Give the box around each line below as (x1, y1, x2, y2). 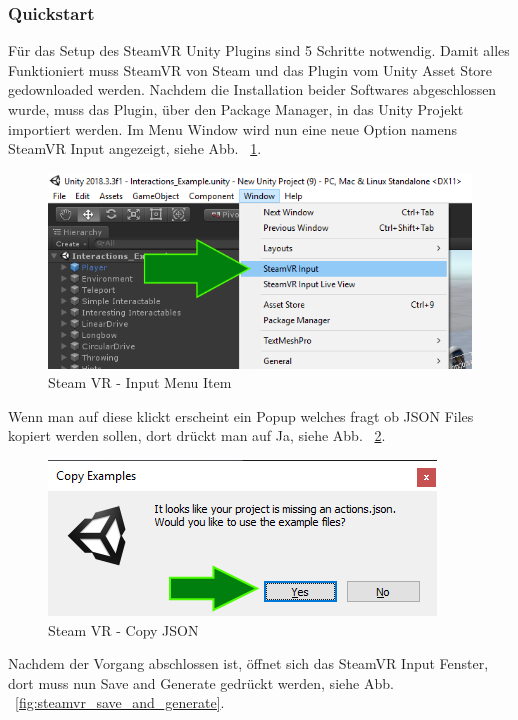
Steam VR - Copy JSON (48, 619, 199, 640)
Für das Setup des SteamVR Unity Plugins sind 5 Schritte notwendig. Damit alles (8, 40, 510, 61)
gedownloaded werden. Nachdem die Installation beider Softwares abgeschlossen (8, 79, 497, 100)
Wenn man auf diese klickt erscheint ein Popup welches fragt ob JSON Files (8, 405, 474, 426)
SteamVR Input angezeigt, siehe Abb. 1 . (8, 138, 262, 159)
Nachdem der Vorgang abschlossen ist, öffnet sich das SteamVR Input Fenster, (8, 653, 489, 674)
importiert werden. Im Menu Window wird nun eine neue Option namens (8, 118, 458, 139)
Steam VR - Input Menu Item (48, 372, 232, 393)
